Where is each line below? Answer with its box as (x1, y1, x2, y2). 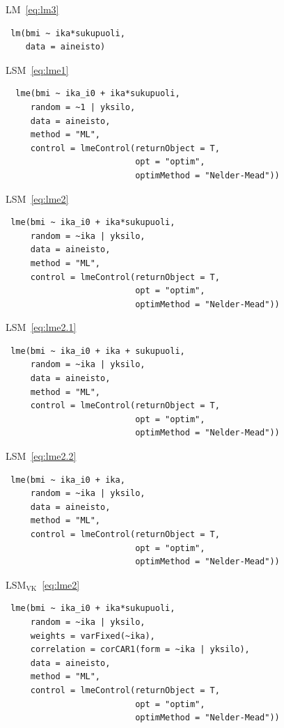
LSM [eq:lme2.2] (6, 449, 77, 463)
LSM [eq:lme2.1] (6, 320, 77, 334)
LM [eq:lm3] (6, 2, 59, 16)
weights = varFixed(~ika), (30, 630, 155, 641)
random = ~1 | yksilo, (30, 102, 136, 112)
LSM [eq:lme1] (6, 62, 69, 77)
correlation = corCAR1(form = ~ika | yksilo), (30, 644, 250, 655)
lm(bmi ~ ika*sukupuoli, (10, 28, 125, 38)
